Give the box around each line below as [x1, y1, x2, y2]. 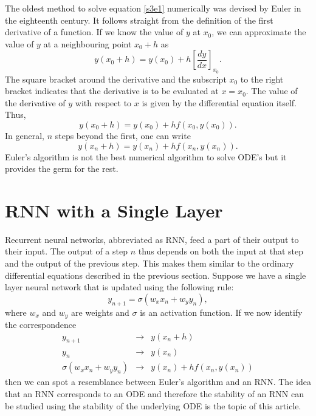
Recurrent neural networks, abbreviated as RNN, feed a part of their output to [5, 233, 299, 245]
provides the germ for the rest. [5, 162, 118, 175]
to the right [240, 72, 284, 85]
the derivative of [5, 96, 66, 109]
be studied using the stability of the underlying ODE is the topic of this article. [5, 399, 301, 412]
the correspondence [5, 318, 77, 331]
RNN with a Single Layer [5, 197, 223, 222]
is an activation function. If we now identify [140, 305, 303, 318]
